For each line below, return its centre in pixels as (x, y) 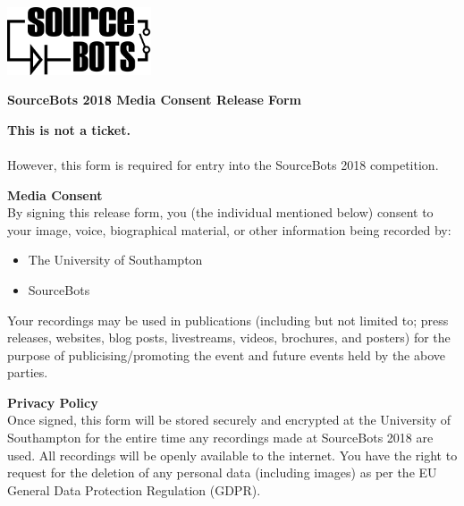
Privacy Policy (53, 402)
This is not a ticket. (69, 129)
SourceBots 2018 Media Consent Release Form (155, 100)
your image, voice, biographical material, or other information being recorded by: (229, 229)
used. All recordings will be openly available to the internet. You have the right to (232, 455)
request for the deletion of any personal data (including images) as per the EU (222, 472)
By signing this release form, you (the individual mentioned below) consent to (220, 212)
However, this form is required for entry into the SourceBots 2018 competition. (223, 164)
